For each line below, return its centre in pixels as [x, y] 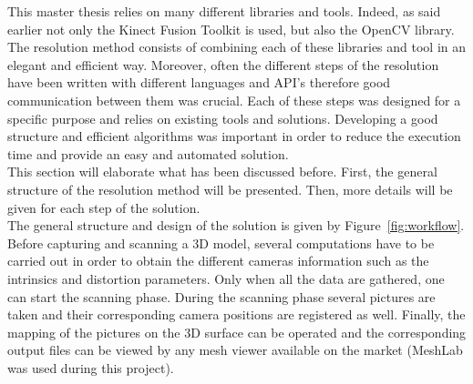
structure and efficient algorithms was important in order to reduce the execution [234, 136]
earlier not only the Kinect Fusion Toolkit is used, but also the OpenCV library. [231, 29]
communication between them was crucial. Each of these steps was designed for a [234, 100]
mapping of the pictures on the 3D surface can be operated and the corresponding [237, 332]
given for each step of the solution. [104, 207]
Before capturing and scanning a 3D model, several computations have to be [221, 243]
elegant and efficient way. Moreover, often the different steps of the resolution [223, 64]
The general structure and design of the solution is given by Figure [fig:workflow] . [236, 225]
